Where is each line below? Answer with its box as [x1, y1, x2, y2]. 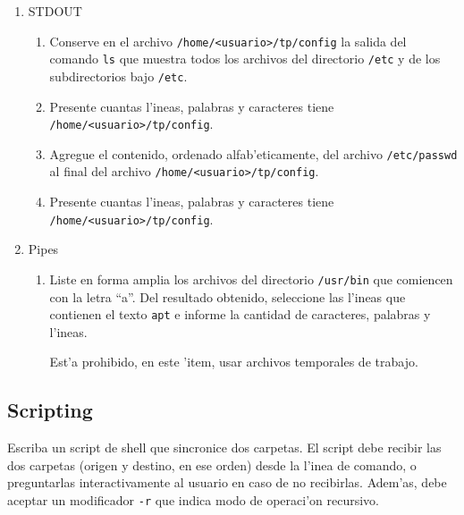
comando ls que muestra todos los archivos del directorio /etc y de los [49, 49, 441, 68]
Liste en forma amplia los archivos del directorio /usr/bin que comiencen [49, 269, 453, 288]
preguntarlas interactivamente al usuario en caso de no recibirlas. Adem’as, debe [7, 473, 447, 492]
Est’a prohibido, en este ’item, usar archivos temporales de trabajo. [49, 352, 418, 371]
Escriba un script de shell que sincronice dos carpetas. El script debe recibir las [7, 438, 442, 457]
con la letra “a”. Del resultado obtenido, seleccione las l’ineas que [49, 287, 406, 306]
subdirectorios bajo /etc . [49, 66, 188, 85]
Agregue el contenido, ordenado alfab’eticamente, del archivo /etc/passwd [49, 144, 458, 163]
